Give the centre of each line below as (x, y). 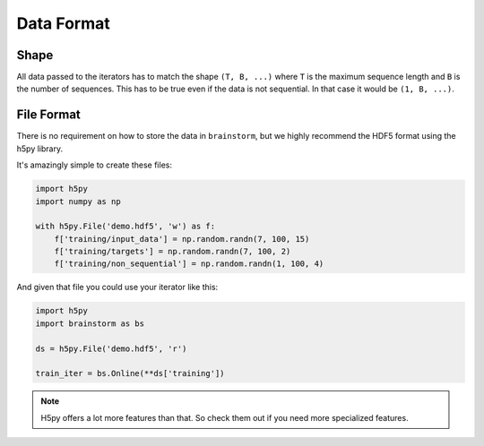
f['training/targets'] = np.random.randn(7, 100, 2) (173, 252)
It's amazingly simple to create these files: (94, 165)
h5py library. (39, 149)
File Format (48, 115)
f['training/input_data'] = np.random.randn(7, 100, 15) (182, 239)
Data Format (64, 23)
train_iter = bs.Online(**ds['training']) (130, 373)
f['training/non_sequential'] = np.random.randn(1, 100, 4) (189, 264)
